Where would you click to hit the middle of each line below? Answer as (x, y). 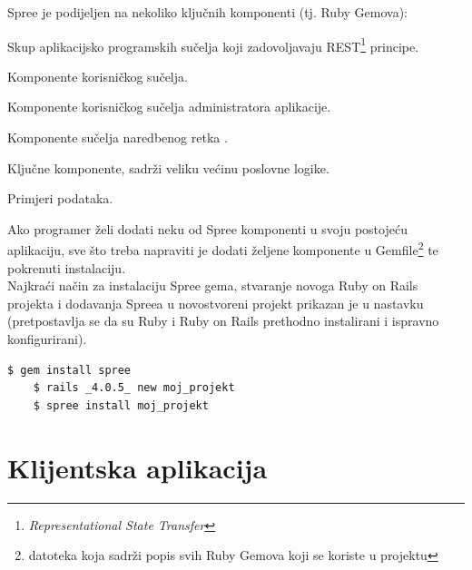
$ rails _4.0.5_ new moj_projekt (134, 388)
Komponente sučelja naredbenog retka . (118, 138)
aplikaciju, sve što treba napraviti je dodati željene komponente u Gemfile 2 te (223, 249)
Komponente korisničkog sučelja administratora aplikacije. (169, 107)
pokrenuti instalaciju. (67, 267)
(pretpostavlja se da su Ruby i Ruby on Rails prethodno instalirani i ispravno (223, 321)
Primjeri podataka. (60, 198)
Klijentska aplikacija (138, 467)
